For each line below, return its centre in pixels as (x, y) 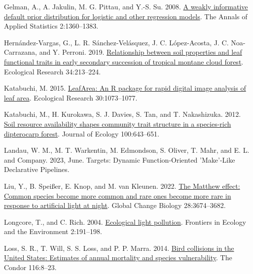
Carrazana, (20, 52)
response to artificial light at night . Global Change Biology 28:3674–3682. (115, 205)
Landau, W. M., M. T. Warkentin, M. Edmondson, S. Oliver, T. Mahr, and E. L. (127, 150)
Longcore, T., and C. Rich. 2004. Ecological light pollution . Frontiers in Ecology (125, 222)
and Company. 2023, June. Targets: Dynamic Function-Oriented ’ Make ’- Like (120, 159)
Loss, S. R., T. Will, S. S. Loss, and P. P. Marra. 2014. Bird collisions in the (119, 248)
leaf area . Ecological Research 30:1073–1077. (71, 97)
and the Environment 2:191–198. (53, 231)
